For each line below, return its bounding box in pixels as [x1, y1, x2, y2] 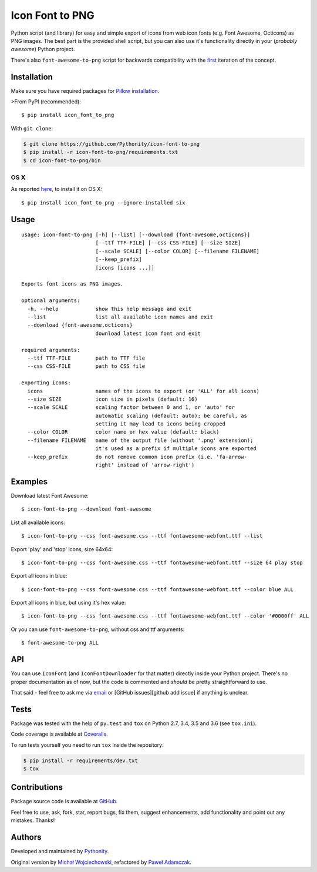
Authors [11, 832, 42, 843]
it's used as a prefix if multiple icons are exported [95, 445, 257, 452]
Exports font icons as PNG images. [21, 281, 124, 287]
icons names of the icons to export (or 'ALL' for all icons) [27, 388, 260, 394]
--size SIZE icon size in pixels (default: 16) [27, 395, 198, 403]
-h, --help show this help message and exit [27, 306, 192, 312]
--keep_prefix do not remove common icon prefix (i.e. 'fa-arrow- [27, 453, 248, 460]
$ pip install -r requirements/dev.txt [23, 757, 138, 764]
